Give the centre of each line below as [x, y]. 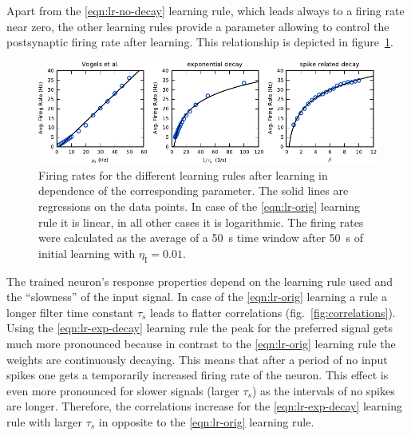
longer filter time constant [70, 312]
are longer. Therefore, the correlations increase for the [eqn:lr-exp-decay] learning [205, 406]
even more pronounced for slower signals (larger [123, 390]
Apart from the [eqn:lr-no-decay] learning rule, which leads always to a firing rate [205, 10]
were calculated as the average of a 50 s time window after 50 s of [201, 238]
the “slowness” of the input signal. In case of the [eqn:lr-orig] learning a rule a [197, 297]
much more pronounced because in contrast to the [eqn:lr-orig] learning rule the [201, 343]
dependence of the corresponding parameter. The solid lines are [194, 190]
